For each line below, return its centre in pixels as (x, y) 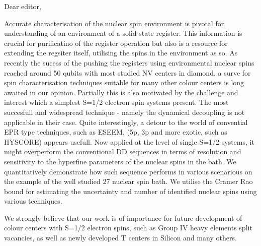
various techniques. (33, 201)
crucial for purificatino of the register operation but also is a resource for (116, 43)
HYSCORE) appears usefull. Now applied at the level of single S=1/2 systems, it (129, 141)
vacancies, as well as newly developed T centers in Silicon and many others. (120, 238)
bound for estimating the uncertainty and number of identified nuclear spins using (130, 191)
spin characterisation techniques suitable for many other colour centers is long (124, 82)
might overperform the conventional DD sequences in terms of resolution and (123, 151)
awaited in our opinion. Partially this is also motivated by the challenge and (121, 92)
